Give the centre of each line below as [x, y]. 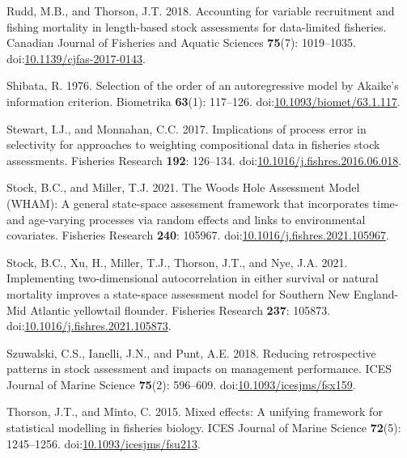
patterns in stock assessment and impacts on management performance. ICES [199, 369]
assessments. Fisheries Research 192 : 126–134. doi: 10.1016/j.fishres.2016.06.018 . [204, 160]
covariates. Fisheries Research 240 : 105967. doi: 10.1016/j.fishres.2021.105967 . [198, 235]
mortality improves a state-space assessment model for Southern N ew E [184, 293]
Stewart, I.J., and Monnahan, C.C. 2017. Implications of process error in [187, 128]
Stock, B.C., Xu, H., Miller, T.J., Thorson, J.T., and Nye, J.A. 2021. [177, 262]
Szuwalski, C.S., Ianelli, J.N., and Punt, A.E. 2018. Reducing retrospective [191, 352]
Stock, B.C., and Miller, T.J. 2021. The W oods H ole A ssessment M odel [183, 187]
